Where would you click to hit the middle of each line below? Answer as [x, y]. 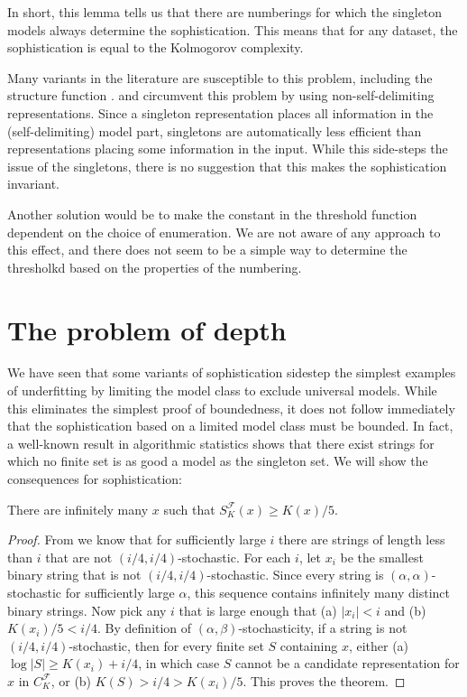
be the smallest [382, 557]
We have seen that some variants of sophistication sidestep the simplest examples [232, 372]
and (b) [405, 610]
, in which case [179, 663]
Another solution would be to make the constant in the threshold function [212, 214]
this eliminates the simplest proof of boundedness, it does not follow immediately [231, 408]
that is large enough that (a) [258, 610]
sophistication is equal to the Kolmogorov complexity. [156, 47]
